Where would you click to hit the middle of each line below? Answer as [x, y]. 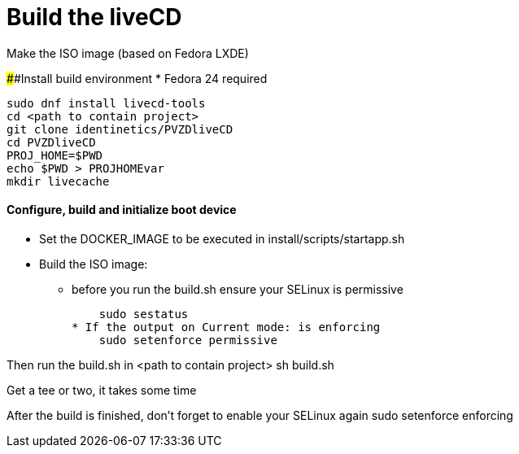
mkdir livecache [58, 181]
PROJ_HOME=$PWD [55, 155]
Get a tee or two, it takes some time [102, 390]
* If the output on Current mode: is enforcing [226, 327]
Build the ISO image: [94, 264]
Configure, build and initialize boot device [122, 210]
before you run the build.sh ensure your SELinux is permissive [238, 289]
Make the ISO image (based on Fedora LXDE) [128, 53]
